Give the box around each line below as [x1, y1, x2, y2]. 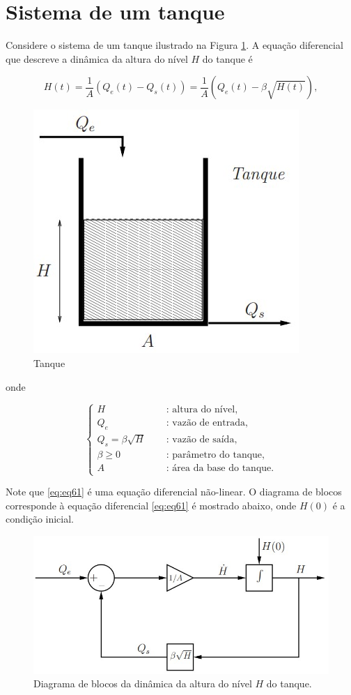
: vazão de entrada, [166, 418, 248, 428]
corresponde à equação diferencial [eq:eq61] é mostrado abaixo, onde [6, 498, 297, 512]
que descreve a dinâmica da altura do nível [6, 51, 188, 66]
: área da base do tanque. [166, 463, 274, 473]
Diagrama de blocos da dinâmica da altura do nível [33, 676, 252, 691]
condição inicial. [6, 511, 75, 526]
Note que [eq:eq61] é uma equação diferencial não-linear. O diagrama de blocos [6, 484, 342, 499]
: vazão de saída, [166, 435, 237, 444]
